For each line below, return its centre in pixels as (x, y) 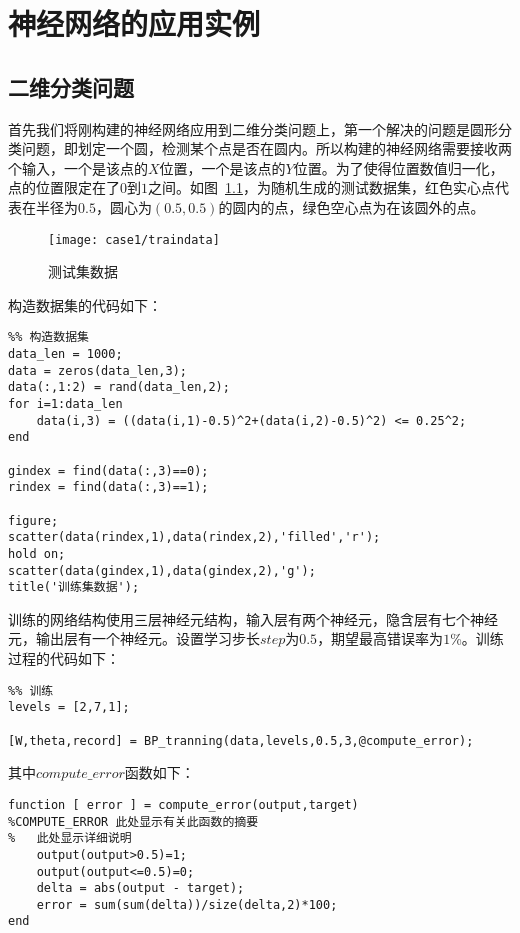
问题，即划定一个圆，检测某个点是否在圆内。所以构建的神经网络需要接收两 (266, 148)
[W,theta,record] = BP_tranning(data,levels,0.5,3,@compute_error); (241, 740)
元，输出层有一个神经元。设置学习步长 (134, 638)
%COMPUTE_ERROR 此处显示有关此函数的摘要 (133, 821)
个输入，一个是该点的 (78, 167)
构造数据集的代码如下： (85, 304)
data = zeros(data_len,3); (97, 370)
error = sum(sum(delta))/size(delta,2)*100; (187, 904)
